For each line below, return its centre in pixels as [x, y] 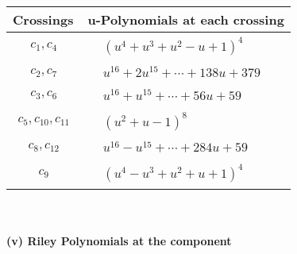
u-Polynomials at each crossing [186, 19]
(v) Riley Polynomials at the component [119, 240]
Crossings [43, 19]
